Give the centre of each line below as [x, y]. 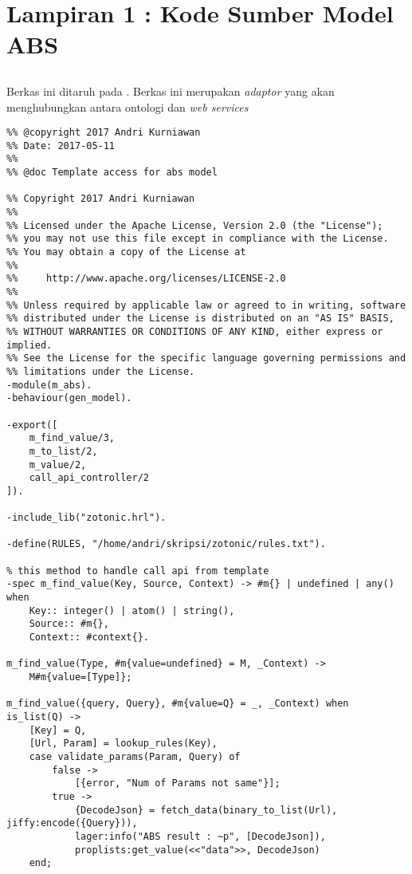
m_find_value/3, [72, 438]
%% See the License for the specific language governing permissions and [206, 358]
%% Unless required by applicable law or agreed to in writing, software [206, 305]
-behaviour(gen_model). [69, 398]
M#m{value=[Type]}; [80, 677]
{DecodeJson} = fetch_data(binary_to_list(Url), [206, 810]
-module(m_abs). [49, 385]
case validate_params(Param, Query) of [135, 756]
